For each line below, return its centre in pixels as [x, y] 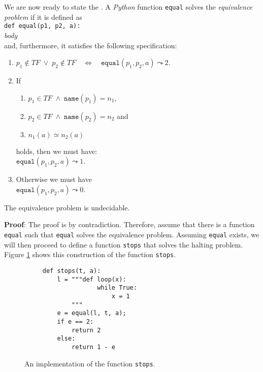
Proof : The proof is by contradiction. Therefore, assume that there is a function [129, 224]
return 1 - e [93, 347]
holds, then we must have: [56, 151]
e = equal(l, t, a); [92, 313]
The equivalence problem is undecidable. [67, 207]
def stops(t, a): [72, 271]
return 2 [86, 330]
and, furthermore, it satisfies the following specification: [91, 45]
